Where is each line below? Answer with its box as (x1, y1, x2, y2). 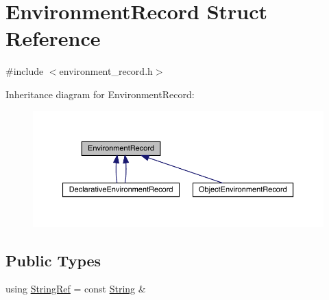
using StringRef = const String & (5, 281, 146, 296)
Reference (5, 24, 101, 52)
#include (5, 64, 44, 78)
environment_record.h (59, 64, 153, 78)
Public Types (5, 249, 101, 270)
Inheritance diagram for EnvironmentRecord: (5, 86, 195, 101)
